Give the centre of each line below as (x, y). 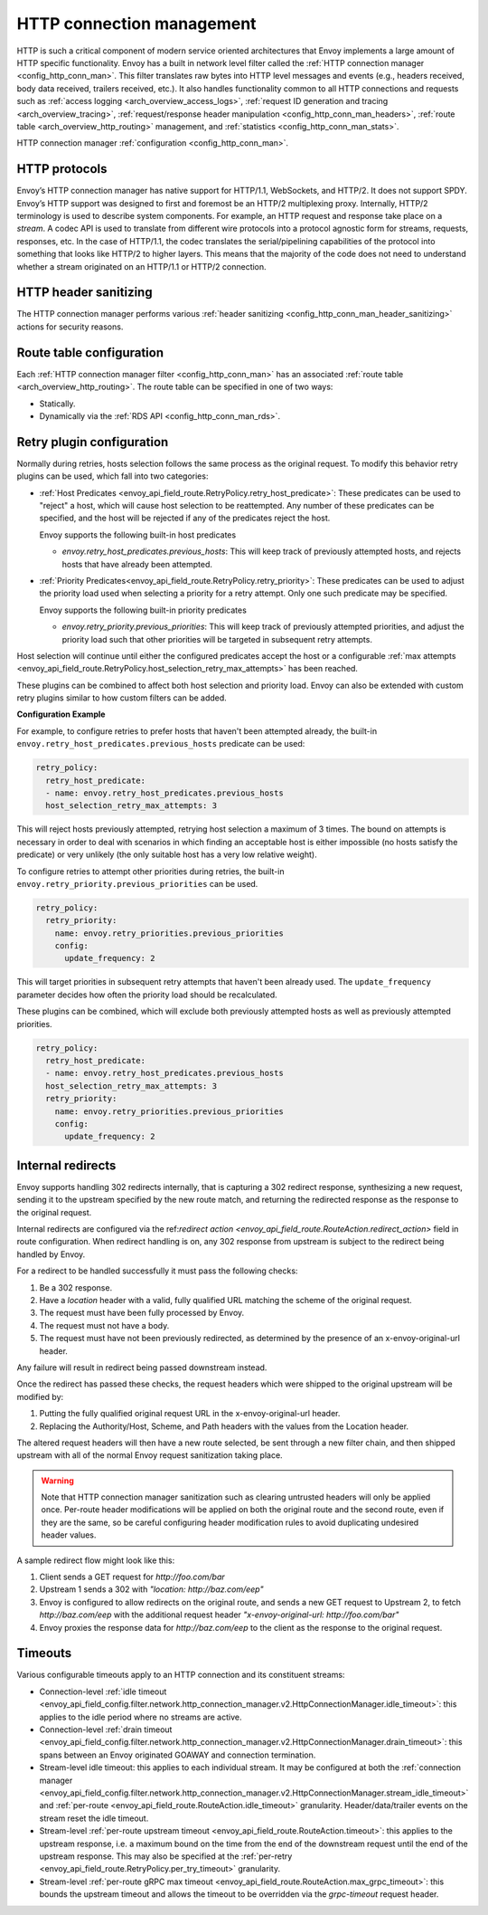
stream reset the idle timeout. (94, 1818)
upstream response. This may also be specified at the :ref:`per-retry (166, 1856)
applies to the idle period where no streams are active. (141, 1717)
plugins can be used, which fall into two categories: (113, 476)
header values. (69, 1535)
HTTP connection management (136, 24)
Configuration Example (61, 714)
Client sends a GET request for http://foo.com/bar (132, 1577)
